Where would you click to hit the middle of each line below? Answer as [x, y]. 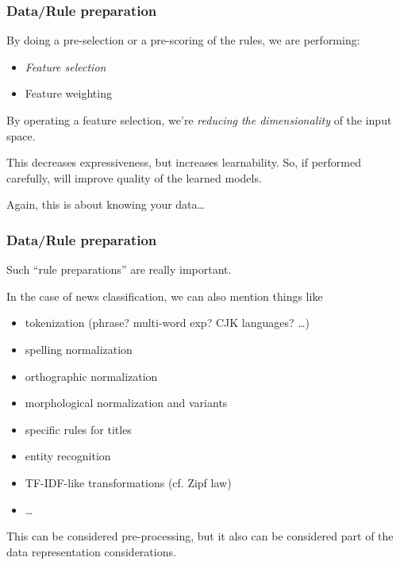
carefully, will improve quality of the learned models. [134, 177]
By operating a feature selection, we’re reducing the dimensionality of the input [199, 120]
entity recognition [68, 456]
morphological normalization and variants [126, 403]
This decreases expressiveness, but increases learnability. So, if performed [184, 162]
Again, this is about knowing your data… [106, 204]
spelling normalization [79, 349]
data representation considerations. [91, 551]
